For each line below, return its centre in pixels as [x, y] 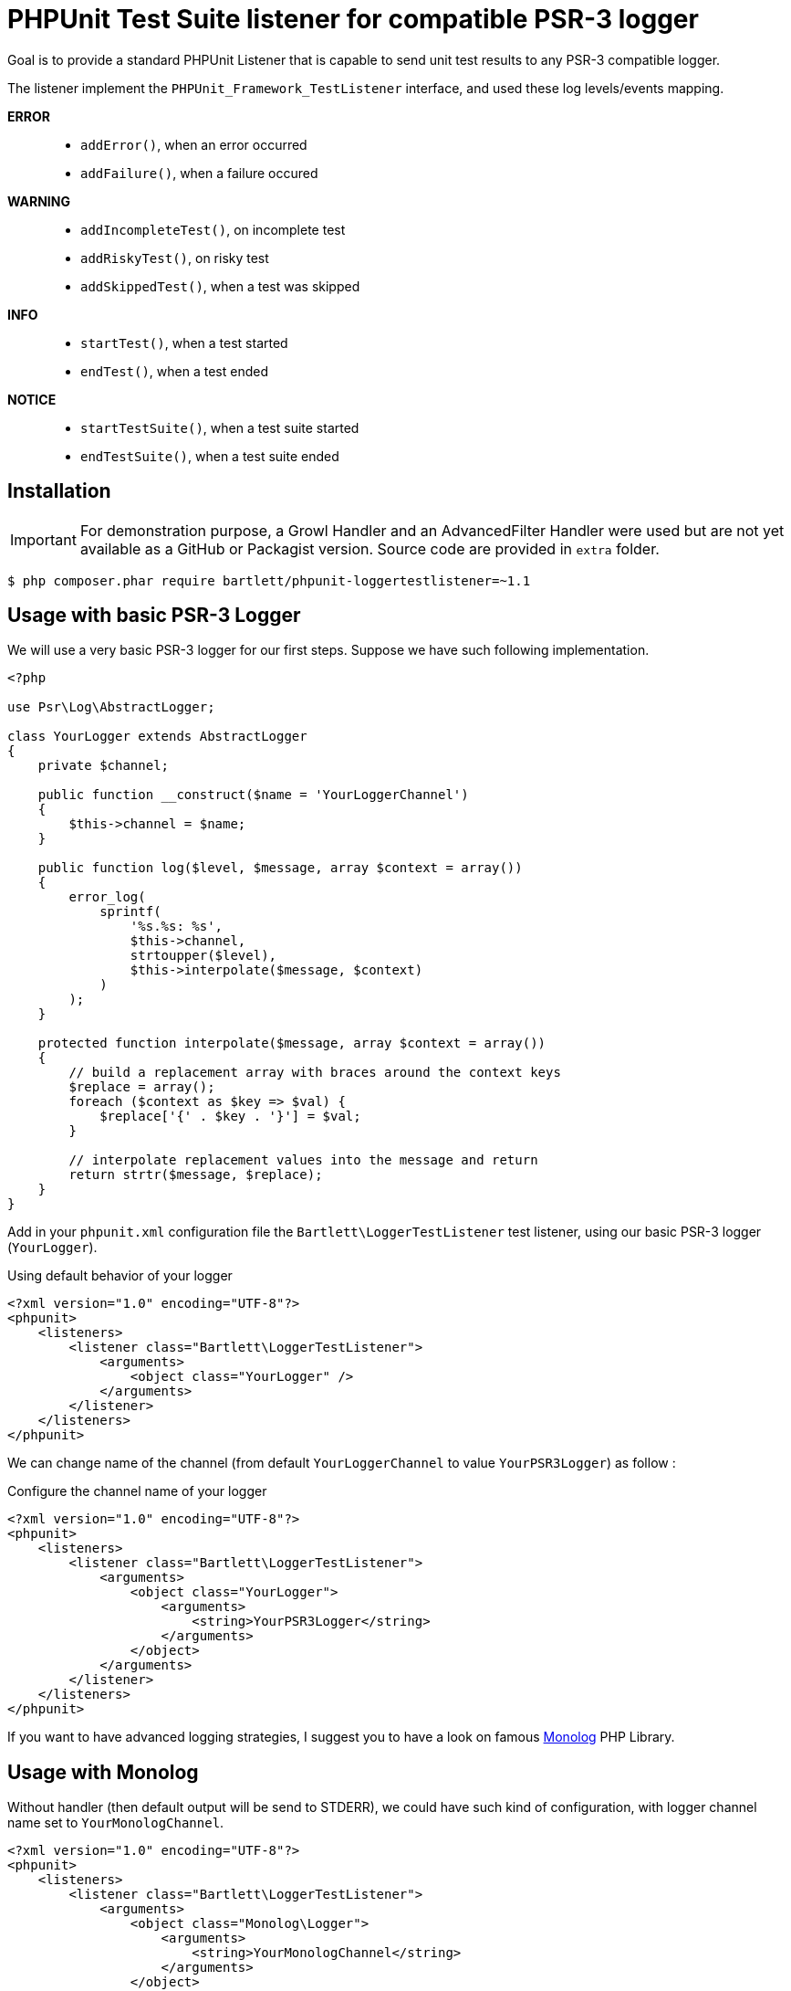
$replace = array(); [142, 1087]
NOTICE [32, 399]
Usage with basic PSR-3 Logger [154, 616]
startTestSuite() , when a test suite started [220, 427]
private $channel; [104, 766]
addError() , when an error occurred [194, 144]
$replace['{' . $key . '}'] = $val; [230, 1117]
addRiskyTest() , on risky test [175, 258]
